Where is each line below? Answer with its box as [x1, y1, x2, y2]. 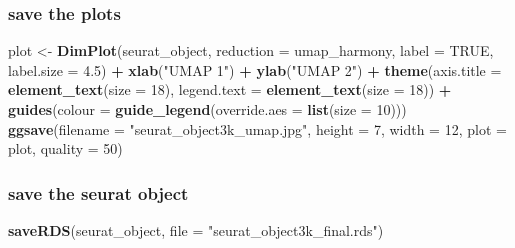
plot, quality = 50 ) [8, 138, 123, 159]
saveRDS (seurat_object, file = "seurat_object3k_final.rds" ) [8, 220, 384, 240]
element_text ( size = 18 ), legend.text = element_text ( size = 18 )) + [8, 79, 452, 100]
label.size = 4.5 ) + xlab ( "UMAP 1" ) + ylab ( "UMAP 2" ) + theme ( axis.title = [8, 59, 502, 80]
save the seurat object [8, 180, 189, 205]
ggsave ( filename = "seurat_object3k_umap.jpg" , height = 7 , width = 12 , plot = [8, 118, 507, 139]
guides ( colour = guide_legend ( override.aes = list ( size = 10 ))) [8, 99, 407, 119]
